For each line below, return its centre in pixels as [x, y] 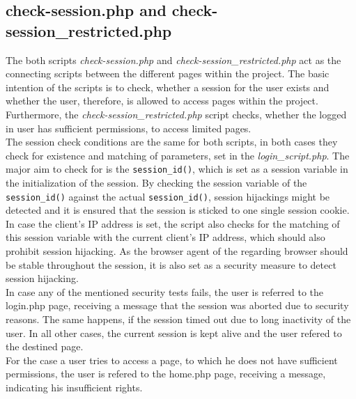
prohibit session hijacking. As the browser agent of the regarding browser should [177, 251]
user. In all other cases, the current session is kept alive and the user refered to [174, 332]
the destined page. [45, 346]
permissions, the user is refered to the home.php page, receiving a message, [166, 374]
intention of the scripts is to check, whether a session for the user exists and [168, 87]
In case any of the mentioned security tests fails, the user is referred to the [165, 291]
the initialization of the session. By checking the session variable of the [156, 182]
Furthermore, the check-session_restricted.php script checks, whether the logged [176, 114]
